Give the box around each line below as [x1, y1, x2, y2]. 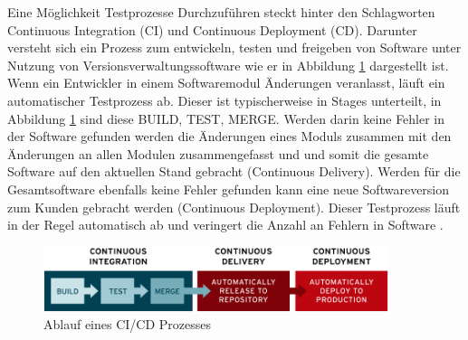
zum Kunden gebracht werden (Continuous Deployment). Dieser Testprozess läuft [7, 197, 461, 216]
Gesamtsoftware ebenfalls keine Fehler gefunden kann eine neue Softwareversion [7, 179, 450, 198]
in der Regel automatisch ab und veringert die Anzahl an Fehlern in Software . [7, 215, 444, 234]
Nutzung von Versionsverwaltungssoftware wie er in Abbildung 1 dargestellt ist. [7, 55, 449, 74]
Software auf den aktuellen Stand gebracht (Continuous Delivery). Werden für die [7, 162, 461, 181]
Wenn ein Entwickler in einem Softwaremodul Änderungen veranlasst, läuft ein [7, 73, 445, 92]
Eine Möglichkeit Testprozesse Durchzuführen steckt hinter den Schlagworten [7, 3, 435, 21]
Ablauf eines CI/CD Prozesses [43, 315, 212, 334]
